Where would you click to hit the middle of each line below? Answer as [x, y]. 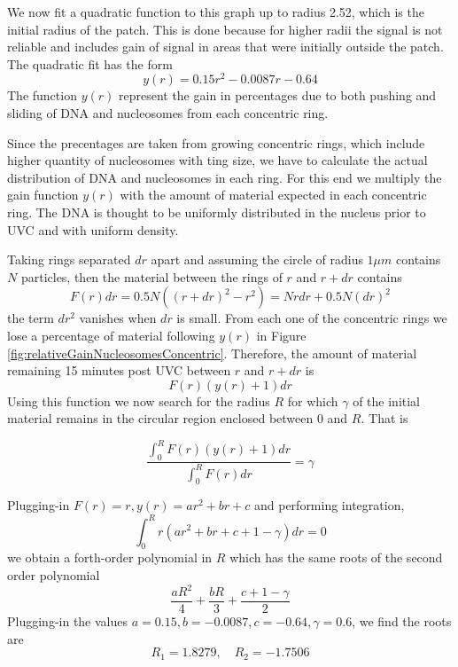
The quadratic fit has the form [90, 63]
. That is [384, 418]
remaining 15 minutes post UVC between [119, 370]
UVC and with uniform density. [93, 229]
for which [313, 400]
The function [42, 95]
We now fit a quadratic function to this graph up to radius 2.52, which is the [216, 12]
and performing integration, [329, 505]
